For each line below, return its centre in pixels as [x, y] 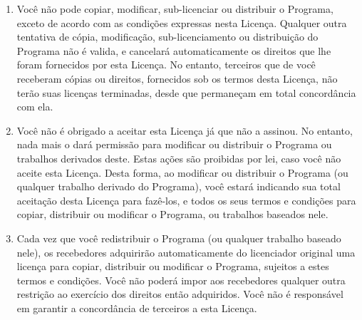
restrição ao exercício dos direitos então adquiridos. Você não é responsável [180, 294]
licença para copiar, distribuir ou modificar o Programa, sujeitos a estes [173, 266]
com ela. [35, 107]
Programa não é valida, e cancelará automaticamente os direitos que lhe [174, 50]
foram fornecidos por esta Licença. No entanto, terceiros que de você [166, 64]
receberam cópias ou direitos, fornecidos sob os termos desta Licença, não [177, 78]
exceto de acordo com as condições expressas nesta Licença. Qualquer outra [182, 22]
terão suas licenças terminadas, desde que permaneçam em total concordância [186, 92]
